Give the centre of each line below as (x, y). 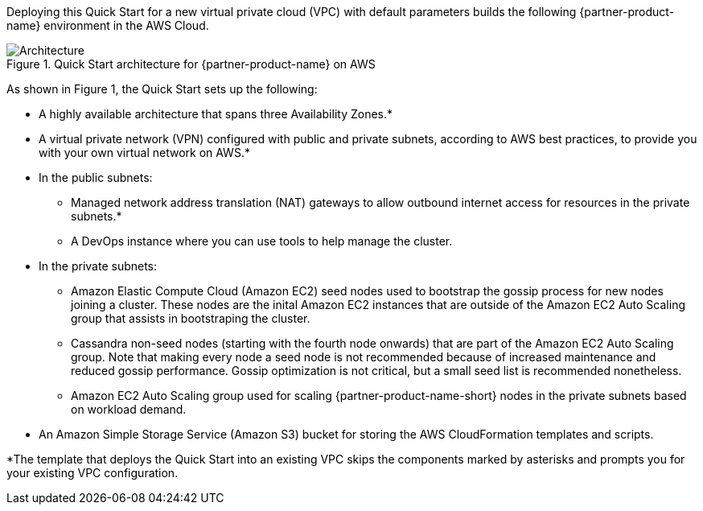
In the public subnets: (96, 177)
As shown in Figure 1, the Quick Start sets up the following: (162, 89)
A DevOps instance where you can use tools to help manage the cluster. (262, 241)
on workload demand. (129, 409)
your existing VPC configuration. (92, 473)
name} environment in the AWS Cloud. (108, 25)
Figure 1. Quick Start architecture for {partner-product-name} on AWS (191, 64)
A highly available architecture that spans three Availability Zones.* (216, 114)
